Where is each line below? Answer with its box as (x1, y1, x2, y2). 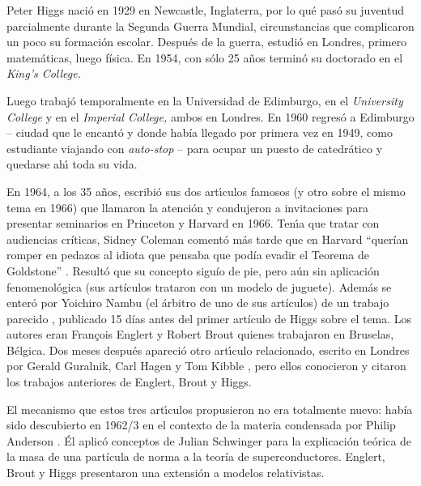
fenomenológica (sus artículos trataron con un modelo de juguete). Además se (6, 278, 392, 295)
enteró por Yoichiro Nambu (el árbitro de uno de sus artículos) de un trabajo (6, 294, 389, 311)
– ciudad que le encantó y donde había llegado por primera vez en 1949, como (6, 124, 393, 141)
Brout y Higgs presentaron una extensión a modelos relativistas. (6, 464, 325, 481)
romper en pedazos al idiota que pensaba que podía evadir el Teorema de (6, 246, 369, 263)
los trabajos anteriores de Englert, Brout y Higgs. (6, 373, 252, 390)
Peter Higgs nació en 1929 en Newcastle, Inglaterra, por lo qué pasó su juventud (6, 2, 405, 18)
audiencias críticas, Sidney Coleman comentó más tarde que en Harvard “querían (6, 230, 409, 247)
